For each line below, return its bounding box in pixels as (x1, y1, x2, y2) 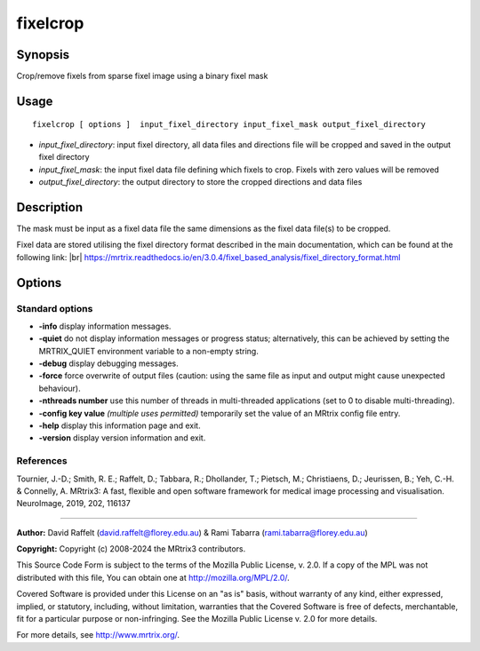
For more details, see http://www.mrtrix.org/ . (16, 630, 180, 640)
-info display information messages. (38, 321, 172, 331)
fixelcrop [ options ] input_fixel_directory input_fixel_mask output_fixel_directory (32, 120, 427, 130)
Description (16, 200, 84, 215)
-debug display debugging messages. (38, 358, 180, 369)
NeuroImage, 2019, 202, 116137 (16, 498, 131, 509)
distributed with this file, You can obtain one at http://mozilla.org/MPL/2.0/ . (16, 572, 291, 583)
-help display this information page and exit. (38, 420, 201, 431)
